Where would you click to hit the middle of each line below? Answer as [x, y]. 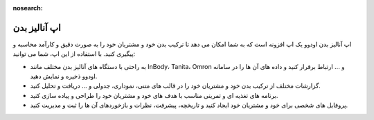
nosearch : [28, 8]
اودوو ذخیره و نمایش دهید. [64, 77]
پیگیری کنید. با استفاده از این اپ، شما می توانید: [74, 54]
